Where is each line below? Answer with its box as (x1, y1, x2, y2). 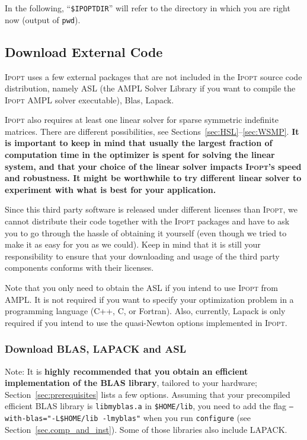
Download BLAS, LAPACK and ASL (5, 341, 187, 356)
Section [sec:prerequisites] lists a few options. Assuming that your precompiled (5, 388, 290, 400)
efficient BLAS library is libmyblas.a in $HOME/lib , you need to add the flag (5, 400, 287, 412)
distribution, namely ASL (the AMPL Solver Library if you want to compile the (5, 82, 296, 94)
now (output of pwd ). (5, 13, 81, 26)
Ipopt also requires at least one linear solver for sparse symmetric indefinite (5, 113, 279, 126)
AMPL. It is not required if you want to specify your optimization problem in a (5, 293, 294, 305)
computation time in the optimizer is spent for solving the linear (5, 148, 275, 161)
